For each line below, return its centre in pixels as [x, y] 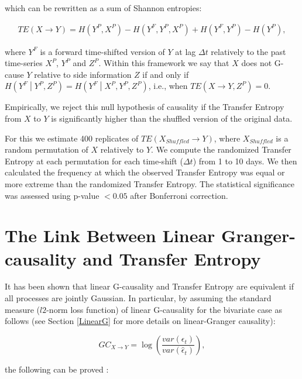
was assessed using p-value [52, 195]
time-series [24, 63]
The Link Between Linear [110, 235]
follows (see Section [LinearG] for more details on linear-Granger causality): [140, 321]
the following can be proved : [57, 369]
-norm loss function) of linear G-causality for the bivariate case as [164, 309]
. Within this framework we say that [164, 63]
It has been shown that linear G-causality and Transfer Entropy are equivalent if [149, 286]
